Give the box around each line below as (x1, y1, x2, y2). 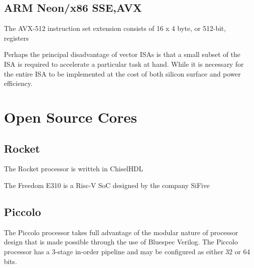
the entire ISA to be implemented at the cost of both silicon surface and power (4, 68, 241, 79)
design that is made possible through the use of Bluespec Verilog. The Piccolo (4, 237, 238, 247)
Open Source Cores (4, 107, 137, 127)
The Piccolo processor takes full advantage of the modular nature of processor (4, 227, 238, 237)
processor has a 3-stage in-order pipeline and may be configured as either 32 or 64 (4, 246, 250, 256)
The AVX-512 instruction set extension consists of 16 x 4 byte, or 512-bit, (4, 23, 226, 33)
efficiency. (4, 78, 33, 88)
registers (4, 32, 29, 43)
